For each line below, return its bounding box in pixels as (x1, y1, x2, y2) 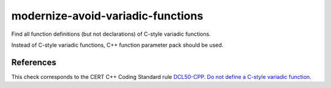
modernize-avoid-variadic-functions (11, 9, 204, 22)
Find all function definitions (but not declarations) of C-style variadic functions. (11, 30, 211, 38)
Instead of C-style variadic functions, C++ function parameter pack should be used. (11, 41, 224, 49)
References (11, 57, 56, 67)
